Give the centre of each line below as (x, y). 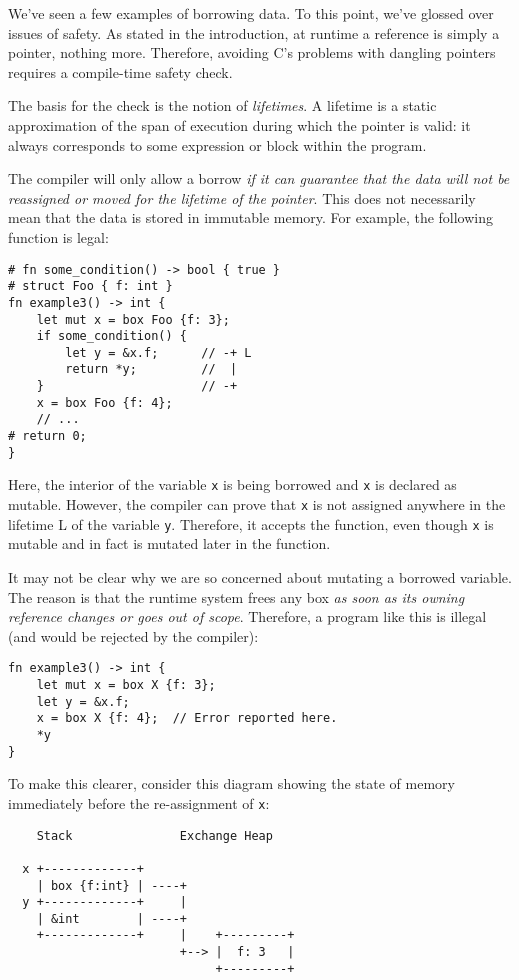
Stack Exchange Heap (154, 835)
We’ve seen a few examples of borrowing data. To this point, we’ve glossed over (251, 13)
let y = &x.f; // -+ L (158, 352)
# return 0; (47, 436)
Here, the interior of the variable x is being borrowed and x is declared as (232, 484)
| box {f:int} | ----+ (111, 885)
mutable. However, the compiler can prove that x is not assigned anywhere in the (257, 504)
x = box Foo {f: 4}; (104, 402)
